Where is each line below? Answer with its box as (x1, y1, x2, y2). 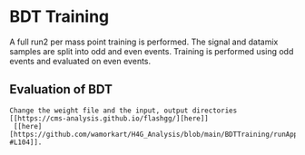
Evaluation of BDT (9, 82, 113, 97)
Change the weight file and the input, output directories (9, 106, 238, 115)
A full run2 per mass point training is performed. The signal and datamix (9, 36, 279, 47)
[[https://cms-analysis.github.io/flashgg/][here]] (9, 113, 209, 123)
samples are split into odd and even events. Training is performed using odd (9, 45, 294, 56)
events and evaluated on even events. (9, 55, 152, 66)
